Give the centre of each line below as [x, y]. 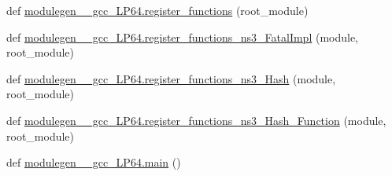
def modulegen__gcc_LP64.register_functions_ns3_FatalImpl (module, [183, 37]
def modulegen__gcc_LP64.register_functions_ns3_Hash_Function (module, [196, 120]
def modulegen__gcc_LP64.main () [94, 162]
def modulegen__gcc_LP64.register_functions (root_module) [157, 10]
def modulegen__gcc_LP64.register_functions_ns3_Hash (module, [171, 78]
